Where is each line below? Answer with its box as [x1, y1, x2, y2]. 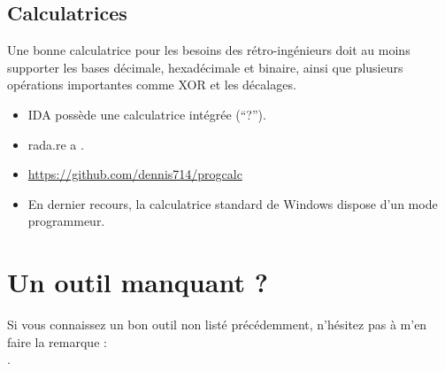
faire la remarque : [7, 332, 107, 351]
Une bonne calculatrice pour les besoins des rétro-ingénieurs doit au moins [7, 41, 410, 59]
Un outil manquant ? [7, 264, 268, 300]
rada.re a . [27, 135, 84, 153]
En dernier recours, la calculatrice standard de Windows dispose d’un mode [27, 194, 438, 213]
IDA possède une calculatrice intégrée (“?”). [27, 104, 266, 123]
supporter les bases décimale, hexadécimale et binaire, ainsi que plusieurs [7, 58, 403, 76]
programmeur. [27, 212, 105, 230]
